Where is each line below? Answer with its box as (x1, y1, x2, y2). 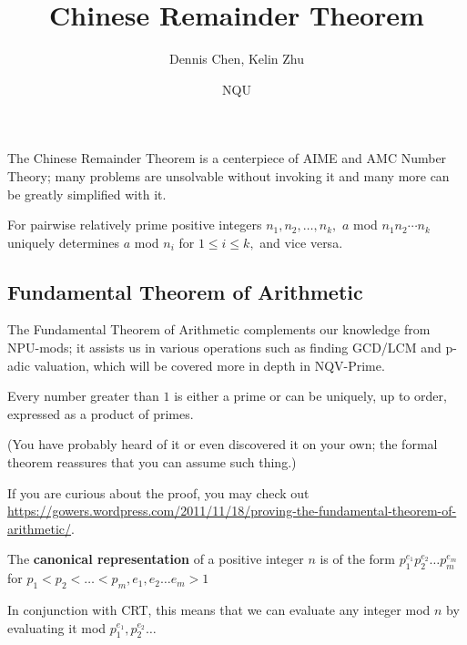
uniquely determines (7, 232, 120, 251)
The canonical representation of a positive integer (7, 549, 304, 568)
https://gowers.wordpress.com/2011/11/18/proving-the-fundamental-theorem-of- (7, 501, 457, 520)
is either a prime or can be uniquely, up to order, (174, 386, 447, 405)
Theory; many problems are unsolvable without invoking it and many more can (7, 166, 450, 185)
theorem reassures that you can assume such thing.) (7, 453, 297, 472)
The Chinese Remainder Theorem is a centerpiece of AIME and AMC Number (7, 148, 447, 168)
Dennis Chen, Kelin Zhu (168, 49, 305, 68)
